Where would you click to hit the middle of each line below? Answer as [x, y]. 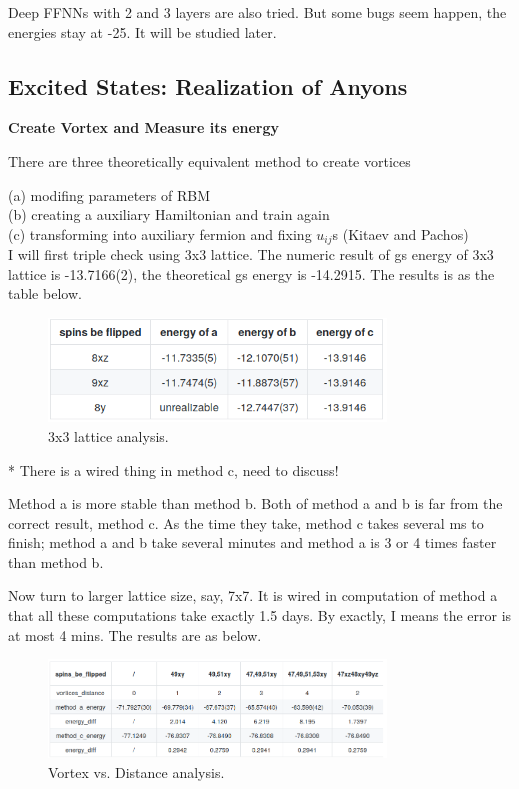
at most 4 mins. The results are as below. [135, 634]
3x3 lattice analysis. [108, 435]
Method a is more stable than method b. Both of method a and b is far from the [255, 503]
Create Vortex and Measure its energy [144, 127]
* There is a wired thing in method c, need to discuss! [173, 469]
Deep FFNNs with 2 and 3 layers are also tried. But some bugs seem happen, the [257, 12]
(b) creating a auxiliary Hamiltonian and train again [169, 214]
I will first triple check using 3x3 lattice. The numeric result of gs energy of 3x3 [251, 254]
